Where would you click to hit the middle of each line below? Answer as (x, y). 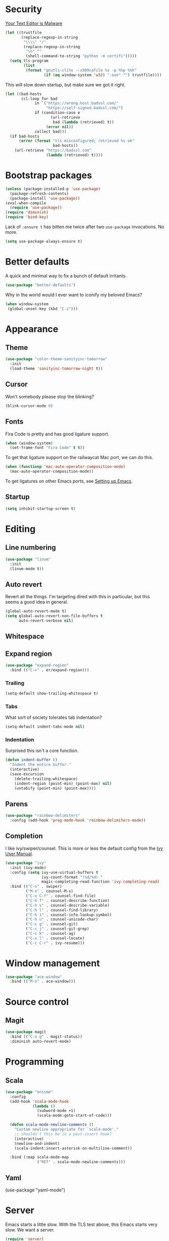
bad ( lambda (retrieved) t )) (83, 122)
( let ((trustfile (24, 32)
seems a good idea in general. (37, 602)
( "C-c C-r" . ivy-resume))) (55, 943)
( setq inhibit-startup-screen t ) (40, 509)
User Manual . (19, 853)
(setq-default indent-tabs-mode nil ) (45, 727)
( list (29, 66)
